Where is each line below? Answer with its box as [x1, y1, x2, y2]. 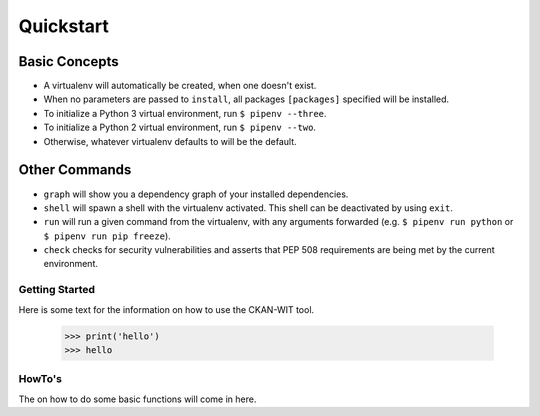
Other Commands [18, 161, 132, 179]
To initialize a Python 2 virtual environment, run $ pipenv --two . [43, 121, 317, 134]
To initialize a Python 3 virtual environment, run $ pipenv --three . [43, 107, 327, 119]
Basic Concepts [18, 53, 119, 70]
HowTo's [18, 372, 63, 386]
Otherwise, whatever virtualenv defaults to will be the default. [43, 135, 297, 147]
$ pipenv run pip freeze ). [43, 230, 172, 242]
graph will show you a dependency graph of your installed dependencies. [43, 188, 349, 200]
